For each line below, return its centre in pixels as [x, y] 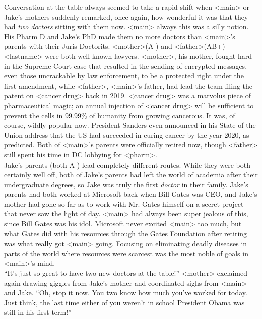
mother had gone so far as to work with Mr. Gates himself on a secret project [124, 204]
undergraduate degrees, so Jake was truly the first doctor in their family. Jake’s [126, 184]
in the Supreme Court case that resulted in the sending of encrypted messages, [126, 66]
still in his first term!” [38, 312]
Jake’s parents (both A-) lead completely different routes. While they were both [127, 164]
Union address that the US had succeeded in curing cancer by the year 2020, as [127, 135]
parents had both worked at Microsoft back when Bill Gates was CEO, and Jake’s [131, 194]
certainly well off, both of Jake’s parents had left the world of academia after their [131, 174]
